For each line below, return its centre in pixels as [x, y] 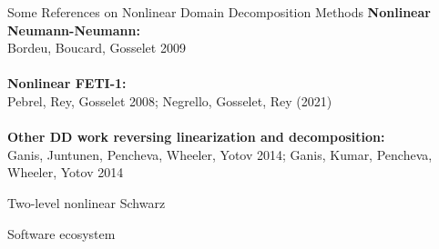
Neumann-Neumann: [74, 30]
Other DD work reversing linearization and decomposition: [196, 137]
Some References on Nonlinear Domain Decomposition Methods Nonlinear [219, 12]
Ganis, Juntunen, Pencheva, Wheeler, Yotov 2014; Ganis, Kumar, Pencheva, [220, 154]
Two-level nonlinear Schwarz [87, 202]
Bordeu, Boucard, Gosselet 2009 [97, 48]
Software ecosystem [61, 233]
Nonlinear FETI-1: [67, 83]
